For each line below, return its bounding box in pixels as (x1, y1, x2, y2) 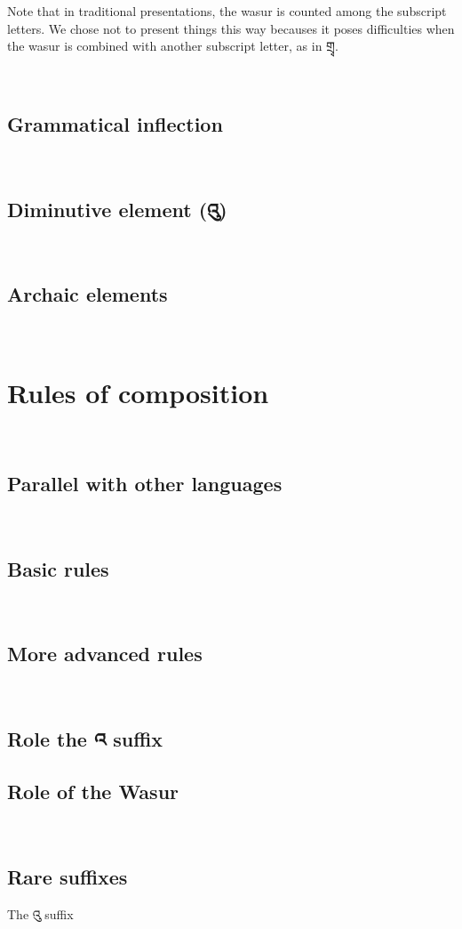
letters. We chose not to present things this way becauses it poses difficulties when (7, 19, 455, 37)
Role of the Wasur (7, 778, 179, 805)
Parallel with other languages (7, 469, 283, 497)
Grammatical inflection (7, 109, 223, 137)
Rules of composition (7, 374, 269, 410)
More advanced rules (7, 640, 203, 667)
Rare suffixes (7, 862, 128, 890)
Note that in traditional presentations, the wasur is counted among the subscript (7, 2, 447, 20)
